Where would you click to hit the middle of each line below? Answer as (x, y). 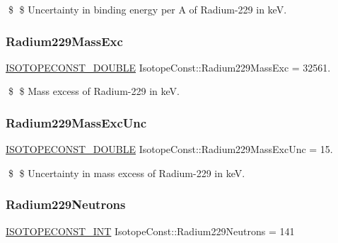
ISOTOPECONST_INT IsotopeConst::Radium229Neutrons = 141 (150, 231)
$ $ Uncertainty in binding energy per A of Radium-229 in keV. (147, 9)
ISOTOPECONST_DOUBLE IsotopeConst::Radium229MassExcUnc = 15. (169, 149)
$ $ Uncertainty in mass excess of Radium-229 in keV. (127, 173)
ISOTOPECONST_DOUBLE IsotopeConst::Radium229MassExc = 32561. (168, 67)
